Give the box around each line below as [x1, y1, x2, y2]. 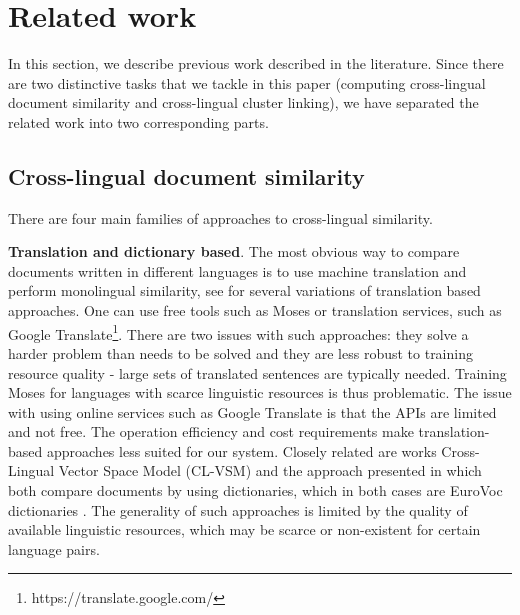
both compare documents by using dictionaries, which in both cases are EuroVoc [8, 480, 503, 501]
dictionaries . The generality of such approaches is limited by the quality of [8, 499, 468, 520]
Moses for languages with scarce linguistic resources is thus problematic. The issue [8, 382, 512, 403]
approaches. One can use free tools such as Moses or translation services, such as [8, 300, 502, 321]
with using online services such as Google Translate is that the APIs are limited [8, 401, 497, 422]
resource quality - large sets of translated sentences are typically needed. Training [8, 362, 507, 383]
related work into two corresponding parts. [8, 111, 269, 132]
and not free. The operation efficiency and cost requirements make [8, 421, 414, 442]
